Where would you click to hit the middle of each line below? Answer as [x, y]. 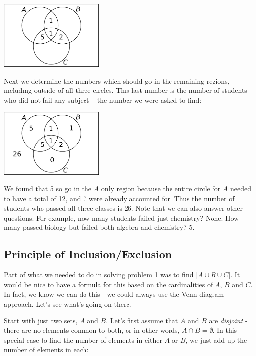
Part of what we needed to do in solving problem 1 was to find [99, 275]
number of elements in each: [46, 349]
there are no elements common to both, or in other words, [92, 330]
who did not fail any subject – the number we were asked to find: [103, 100]
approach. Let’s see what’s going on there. [68, 303]
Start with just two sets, [41, 320]
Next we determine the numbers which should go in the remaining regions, [117, 80]
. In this [225, 330]
